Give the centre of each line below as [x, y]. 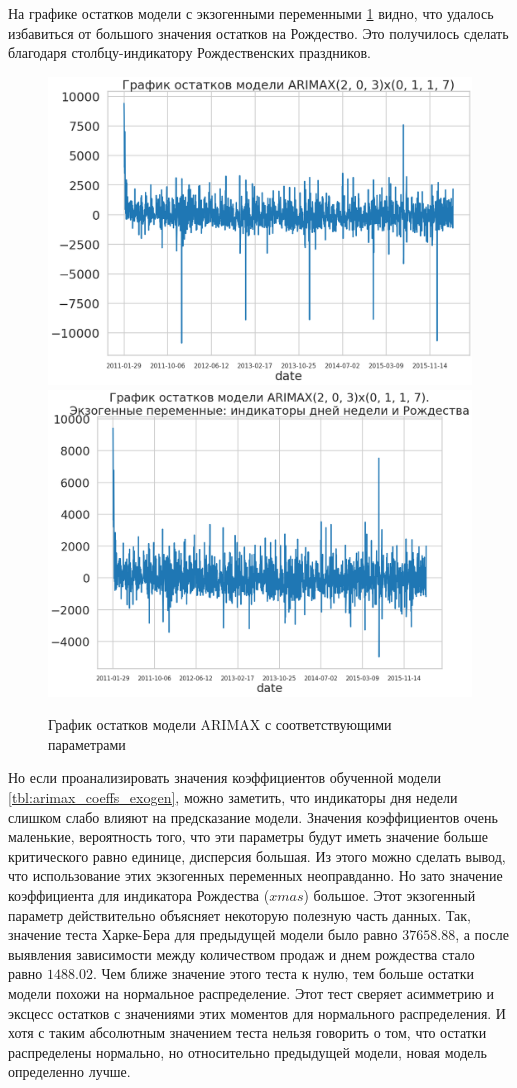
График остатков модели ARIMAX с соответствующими [220, 724]
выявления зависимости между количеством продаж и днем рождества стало [241, 953]
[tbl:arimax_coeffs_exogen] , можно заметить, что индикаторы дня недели [233, 797]
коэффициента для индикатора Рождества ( [139, 895]
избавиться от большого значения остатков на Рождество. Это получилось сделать [258, 32]
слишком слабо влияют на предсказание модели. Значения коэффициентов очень [253, 816]
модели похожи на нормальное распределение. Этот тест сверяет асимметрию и [251, 992]
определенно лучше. [69, 1071]
